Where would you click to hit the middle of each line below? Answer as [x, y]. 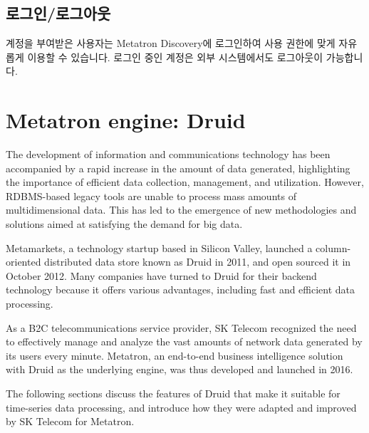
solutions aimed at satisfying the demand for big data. [124, 224]
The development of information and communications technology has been [168, 154]
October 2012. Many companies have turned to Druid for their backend [161, 275]
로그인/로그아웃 [58, 13]
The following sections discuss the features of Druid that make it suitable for [173, 393]
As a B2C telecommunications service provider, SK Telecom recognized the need [181, 327]
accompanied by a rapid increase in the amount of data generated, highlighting [178, 168]
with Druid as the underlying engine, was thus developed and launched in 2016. [180, 369]
